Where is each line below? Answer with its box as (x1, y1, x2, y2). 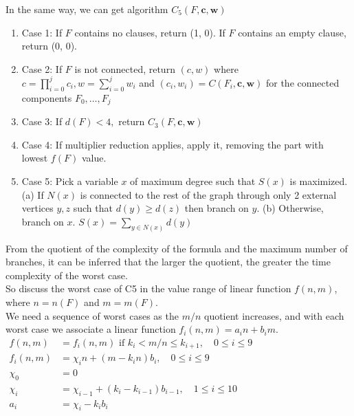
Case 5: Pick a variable (21, 173, 118, 188)
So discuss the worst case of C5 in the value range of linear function (5, 281, 291, 296)
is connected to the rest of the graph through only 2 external (80, 187, 337, 201)
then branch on (184, 201, 249, 215)
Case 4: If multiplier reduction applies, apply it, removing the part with (21, 137, 324, 151)
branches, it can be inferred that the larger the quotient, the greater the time (5, 254, 331, 269)
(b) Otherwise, (262, 201, 324, 215)
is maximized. (289, 173, 348, 188)
